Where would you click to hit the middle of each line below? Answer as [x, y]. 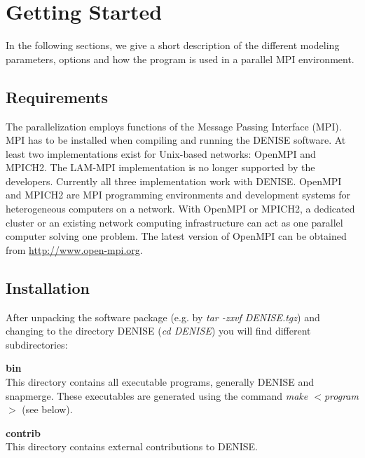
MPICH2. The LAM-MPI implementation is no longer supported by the [160, 167]
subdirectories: [37, 344]
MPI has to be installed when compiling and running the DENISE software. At [176, 140]
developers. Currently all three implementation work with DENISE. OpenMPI [174, 181]
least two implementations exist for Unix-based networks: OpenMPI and [161, 153]
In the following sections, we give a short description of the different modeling [173, 45]
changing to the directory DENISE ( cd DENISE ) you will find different [158, 331]
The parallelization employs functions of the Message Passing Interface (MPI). [174, 126]
